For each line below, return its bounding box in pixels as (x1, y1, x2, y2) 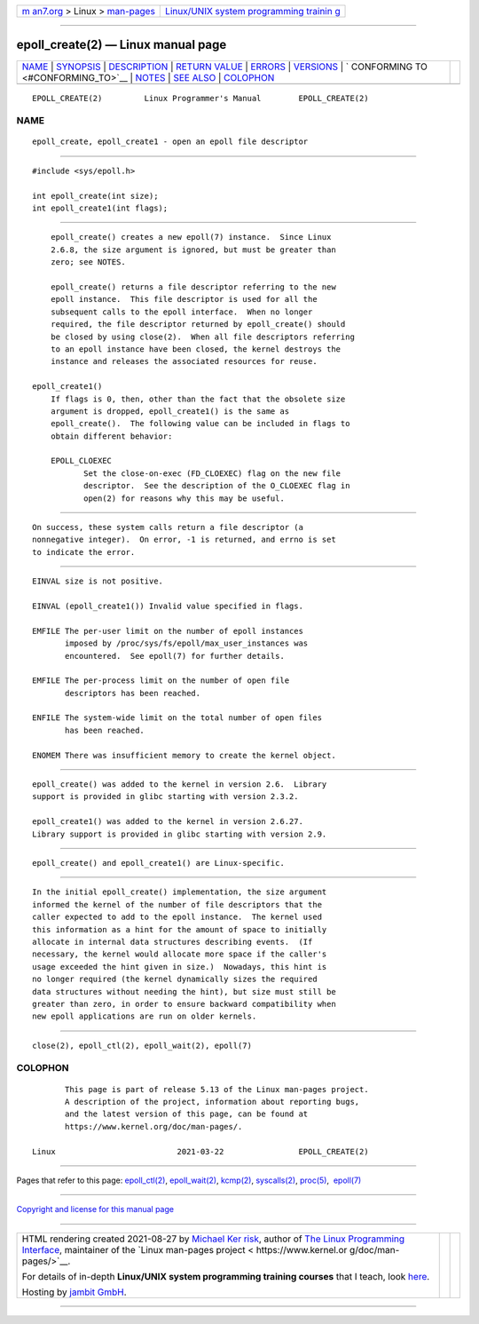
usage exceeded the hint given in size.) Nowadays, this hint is (32, 962, 327, 971)
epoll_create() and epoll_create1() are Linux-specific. (32, 858, 286, 868)
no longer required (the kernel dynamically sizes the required (32, 974, 318, 985)
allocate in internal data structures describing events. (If (32, 937, 313, 947)
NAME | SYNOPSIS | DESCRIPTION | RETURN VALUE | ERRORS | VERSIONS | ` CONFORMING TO (21, 60, 428, 73)
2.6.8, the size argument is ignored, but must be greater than (50, 244, 336, 255)
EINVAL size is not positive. (32, 576, 164, 586)
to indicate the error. (32, 547, 136, 557)
